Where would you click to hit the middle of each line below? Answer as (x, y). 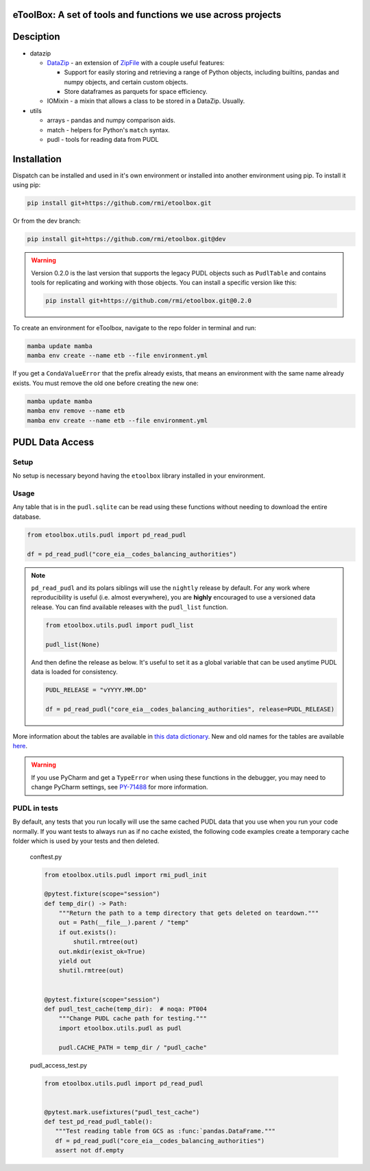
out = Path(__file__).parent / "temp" (124, 923)
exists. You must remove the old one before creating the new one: (106, 383)
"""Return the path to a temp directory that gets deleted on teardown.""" (189, 913)
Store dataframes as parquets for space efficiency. (136, 92)
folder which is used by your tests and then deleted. (86, 841)
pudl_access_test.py (59, 1065)
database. (27, 517)
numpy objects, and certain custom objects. (126, 82)
